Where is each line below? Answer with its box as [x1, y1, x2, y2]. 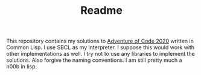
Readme [80, 4, 123, 17]
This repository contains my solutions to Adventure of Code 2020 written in [6, 37, 194, 45]
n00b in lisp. [6, 63, 37, 70]
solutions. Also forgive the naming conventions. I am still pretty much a [6, 56, 182, 64]
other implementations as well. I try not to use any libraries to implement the [6, 50, 195, 58]
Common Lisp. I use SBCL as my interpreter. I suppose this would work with [6, 44, 195, 51]
